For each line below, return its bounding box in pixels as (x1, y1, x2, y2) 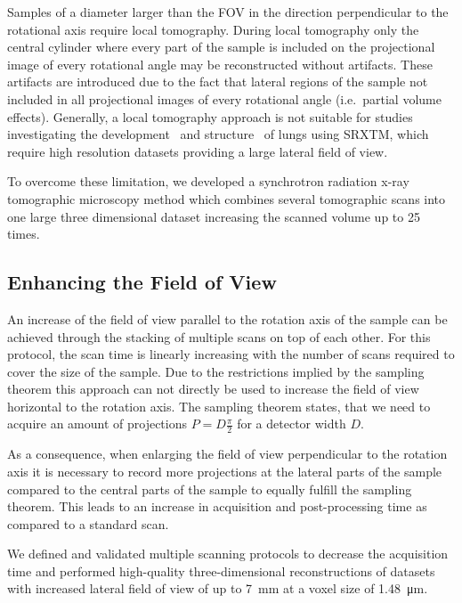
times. (7, 224, 40, 243)
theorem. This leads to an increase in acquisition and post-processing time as (7, 497, 427, 516)
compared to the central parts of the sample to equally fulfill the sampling (7, 479, 412, 498)
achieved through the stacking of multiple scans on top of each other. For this (7, 327, 431, 346)
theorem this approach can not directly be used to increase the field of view (7, 379, 419, 398)
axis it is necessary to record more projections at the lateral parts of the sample (7, 461, 442, 480)
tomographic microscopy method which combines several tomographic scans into (7, 189, 446, 208)
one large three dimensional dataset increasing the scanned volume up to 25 (7, 207, 420, 225)
